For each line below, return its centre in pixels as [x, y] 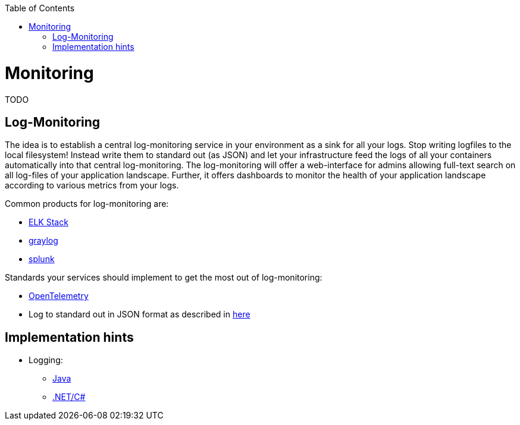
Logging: [46, 360]
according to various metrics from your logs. [92, 185]
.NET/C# [69, 397]
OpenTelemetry [59, 296]
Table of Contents [40, 8]
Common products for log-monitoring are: [87, 204]
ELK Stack [48, 222]
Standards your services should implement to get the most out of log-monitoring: [164, 278]
